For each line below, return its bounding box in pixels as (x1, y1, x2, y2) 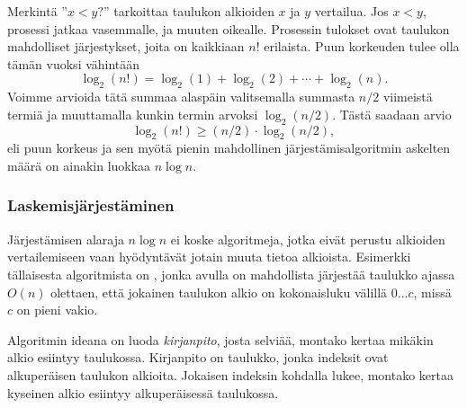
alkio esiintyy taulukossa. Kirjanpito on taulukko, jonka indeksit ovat (7, 348, 389, 367)
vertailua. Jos (314, 2, 389, 20)
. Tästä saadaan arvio (332, 104, 452, 123)
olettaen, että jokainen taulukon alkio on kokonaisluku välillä (50, 282, 388, 301)
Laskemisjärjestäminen (7, 194, 175, 217)
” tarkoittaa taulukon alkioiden (103, 2, 274, 20)
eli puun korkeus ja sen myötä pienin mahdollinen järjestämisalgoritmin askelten (7, 138, 451, 157)
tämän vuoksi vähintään (7, 54, 140, 73)
